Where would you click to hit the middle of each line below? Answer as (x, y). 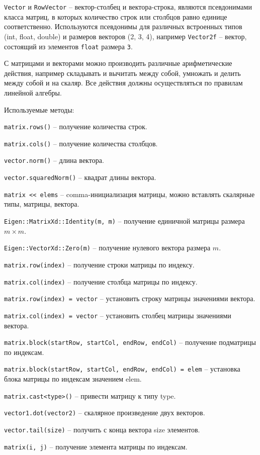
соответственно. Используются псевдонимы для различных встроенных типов (123, 26)
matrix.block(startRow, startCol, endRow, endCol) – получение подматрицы (130, 342)
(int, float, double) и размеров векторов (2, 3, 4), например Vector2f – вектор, (125, 36)
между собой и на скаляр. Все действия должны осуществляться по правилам (123, 83)
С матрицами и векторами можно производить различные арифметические (118, 63)
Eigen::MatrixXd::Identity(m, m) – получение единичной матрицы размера (124, 221)
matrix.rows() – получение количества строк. (76, 126)
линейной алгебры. (33, 92)
